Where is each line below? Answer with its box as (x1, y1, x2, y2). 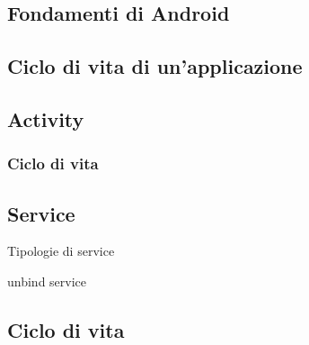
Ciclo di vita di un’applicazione (7, 52, 303, 80)
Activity (7, 104, 84, 132)
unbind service (7, 271, 87, 290)
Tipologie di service (7, 241, 115, 260)
